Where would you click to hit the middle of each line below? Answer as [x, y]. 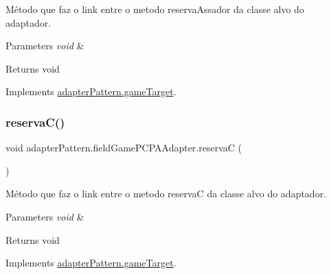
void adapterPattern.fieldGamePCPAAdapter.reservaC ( [124, 148]
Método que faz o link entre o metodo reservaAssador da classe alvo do [155, 9]
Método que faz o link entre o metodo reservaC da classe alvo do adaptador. [166, 194]
